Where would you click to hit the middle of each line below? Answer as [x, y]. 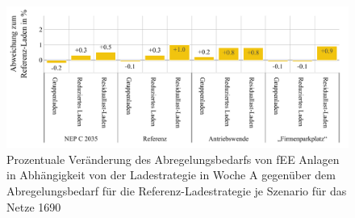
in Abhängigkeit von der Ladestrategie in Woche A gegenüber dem [171, 175]
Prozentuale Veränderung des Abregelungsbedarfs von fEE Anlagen [173, 159]
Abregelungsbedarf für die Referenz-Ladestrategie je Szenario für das [177, 190]
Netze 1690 [34, 206]
